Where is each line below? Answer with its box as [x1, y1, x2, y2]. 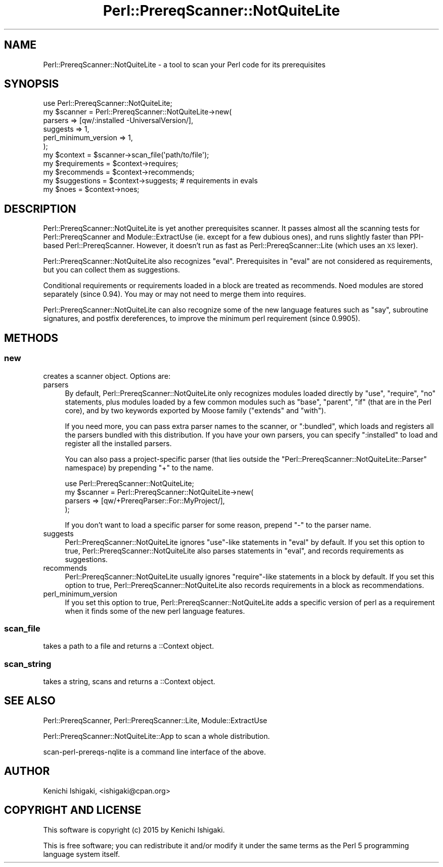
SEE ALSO [4, 694, 56, 707]
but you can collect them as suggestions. [43, 265, 180, 274]
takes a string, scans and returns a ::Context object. [43, 677, 215, 686]
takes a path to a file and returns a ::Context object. [43, 642, 214, 651]
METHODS [4, 331, 59, 344]
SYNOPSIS [4, 77, 59, 91]
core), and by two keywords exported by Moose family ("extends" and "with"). [65, 406, 326, 415]
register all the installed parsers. [65, 439, 172, 448]
